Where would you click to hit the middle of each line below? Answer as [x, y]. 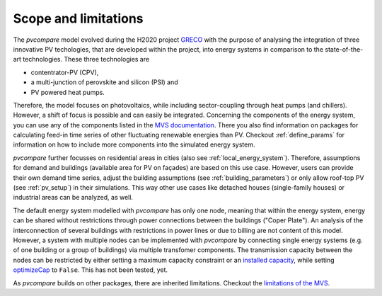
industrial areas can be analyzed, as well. [73, 198]
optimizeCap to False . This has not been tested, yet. [91, 270]
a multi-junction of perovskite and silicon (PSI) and [104, 82]
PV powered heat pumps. [68, 92]
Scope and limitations [78, 18]
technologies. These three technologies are [86, 59]
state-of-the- [344, 49]
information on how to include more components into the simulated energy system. [134, 144]
